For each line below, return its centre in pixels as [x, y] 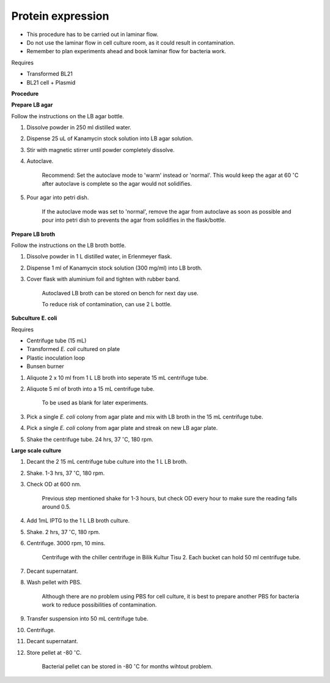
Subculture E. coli [34, 318]
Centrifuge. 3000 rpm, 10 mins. [66, 543]
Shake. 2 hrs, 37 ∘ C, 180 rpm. [63, 531]
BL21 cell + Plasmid [51, 82]
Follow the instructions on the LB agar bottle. [68, 116]
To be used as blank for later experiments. [95, 403]
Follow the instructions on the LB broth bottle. [69, 245]
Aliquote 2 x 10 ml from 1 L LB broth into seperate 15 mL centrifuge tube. [117, 377]
